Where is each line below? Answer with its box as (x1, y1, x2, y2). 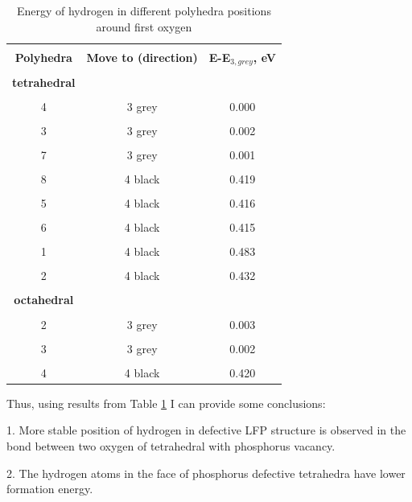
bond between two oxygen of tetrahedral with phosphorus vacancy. (6, 438, 336, 455)
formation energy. (6, 480, 93, 497)
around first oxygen (96, 18, 192, 35)
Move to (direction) (86, 49, 198, 66)
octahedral (14, 291, 74, 308)
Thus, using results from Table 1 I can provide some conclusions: (6, 394, 326, 411)
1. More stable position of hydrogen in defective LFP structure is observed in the (6, 422, 406, 438)
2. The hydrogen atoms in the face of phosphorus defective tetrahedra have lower (6, 464, 406, 481)
